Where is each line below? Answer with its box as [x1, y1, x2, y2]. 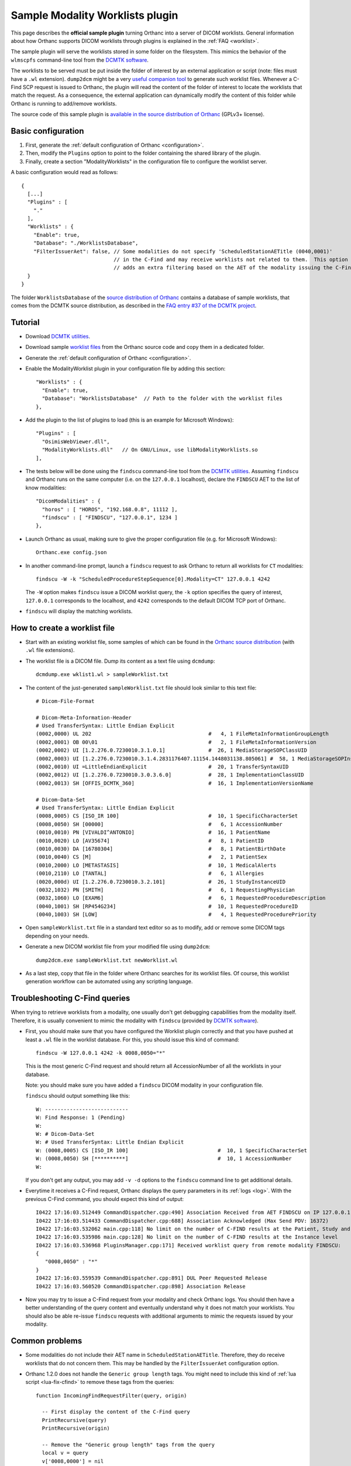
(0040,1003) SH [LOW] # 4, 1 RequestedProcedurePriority [36, 911, 317, 918]
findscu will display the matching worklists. [25, 608, 133, 615]
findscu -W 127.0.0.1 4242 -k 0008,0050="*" [36, 1050, 166, 1056]
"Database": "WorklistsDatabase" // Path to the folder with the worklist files [42, 395, 283, 402]
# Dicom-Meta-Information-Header [36, 714, 132, 721]
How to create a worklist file [11, 623, 115, 633]
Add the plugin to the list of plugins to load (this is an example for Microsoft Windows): [25, 416, 234, 423]
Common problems [11, 1336, 82, 1346]
